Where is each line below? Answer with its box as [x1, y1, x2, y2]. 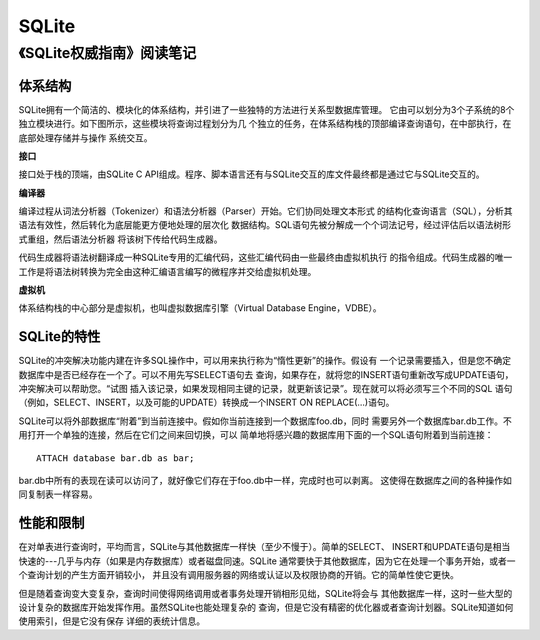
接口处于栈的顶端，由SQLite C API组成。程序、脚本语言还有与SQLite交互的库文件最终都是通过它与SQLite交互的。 [18, 168, 485, 180]
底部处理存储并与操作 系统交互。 [18, 131, 153, 144]
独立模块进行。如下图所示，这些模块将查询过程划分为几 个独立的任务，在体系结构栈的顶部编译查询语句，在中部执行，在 [18, 118, 512, 130]
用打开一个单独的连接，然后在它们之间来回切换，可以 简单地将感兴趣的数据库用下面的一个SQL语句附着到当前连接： [18, 429, 494, 441]
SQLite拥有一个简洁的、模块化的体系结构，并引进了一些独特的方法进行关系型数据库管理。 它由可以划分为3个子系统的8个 [18, 103, 515, 115]
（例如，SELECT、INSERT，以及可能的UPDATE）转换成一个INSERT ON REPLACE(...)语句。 [18, 396, 395, 409]
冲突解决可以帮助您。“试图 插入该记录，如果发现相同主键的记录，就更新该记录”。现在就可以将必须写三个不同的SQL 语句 [18, 383, 513, 395]
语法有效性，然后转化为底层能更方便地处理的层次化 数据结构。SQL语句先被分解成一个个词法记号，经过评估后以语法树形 [18, 219, 512, 231]
